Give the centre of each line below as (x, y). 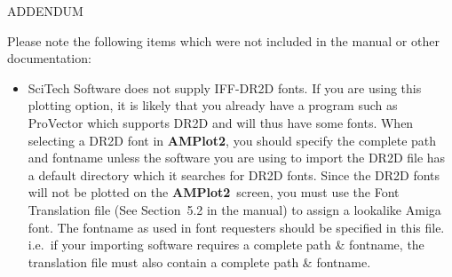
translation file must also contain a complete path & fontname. (199, 261)
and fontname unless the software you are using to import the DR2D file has (237, 158)
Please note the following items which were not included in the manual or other (223, 40)
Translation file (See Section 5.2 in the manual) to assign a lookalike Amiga (234, 209)
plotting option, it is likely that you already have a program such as (213, 105)
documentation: (49, 58)
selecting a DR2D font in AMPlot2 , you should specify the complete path (232, 140)
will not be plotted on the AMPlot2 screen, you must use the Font (214, 192)
